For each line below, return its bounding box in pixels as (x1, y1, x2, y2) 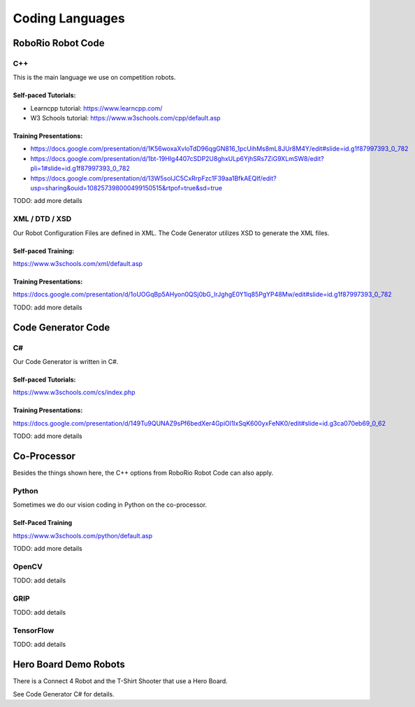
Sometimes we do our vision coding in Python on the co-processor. (13, 500, 207, 509)
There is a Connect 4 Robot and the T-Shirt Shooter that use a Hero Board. (13, 677, 228, 685)
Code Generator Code (13, 321, 110, 333)
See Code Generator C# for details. (13, 689, 115, 698)
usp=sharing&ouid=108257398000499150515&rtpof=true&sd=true (30, 184, 223, 192)
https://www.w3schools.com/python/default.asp (13, 531, 153, 540)
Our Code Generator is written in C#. (13, 357, 119, 365)
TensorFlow (13, 625, 54, 635)
